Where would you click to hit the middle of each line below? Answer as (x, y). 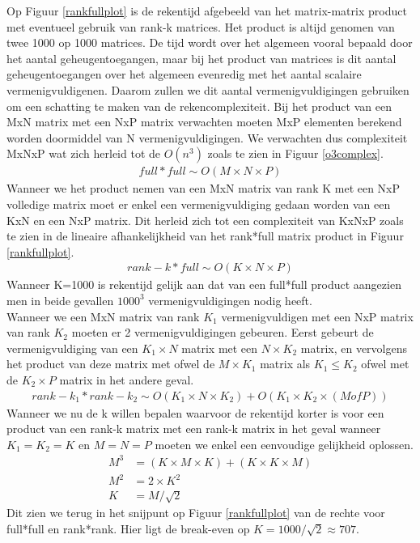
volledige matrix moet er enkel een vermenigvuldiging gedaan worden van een (199, 204)
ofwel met (385, 364)
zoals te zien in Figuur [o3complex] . (295, 153)
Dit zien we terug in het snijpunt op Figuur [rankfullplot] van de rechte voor (196, 513)
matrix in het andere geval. (127, 379)
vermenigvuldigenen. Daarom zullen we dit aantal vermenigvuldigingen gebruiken (208, 89)
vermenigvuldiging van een (72, 348)
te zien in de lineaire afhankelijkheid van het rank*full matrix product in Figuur (205, 236)
